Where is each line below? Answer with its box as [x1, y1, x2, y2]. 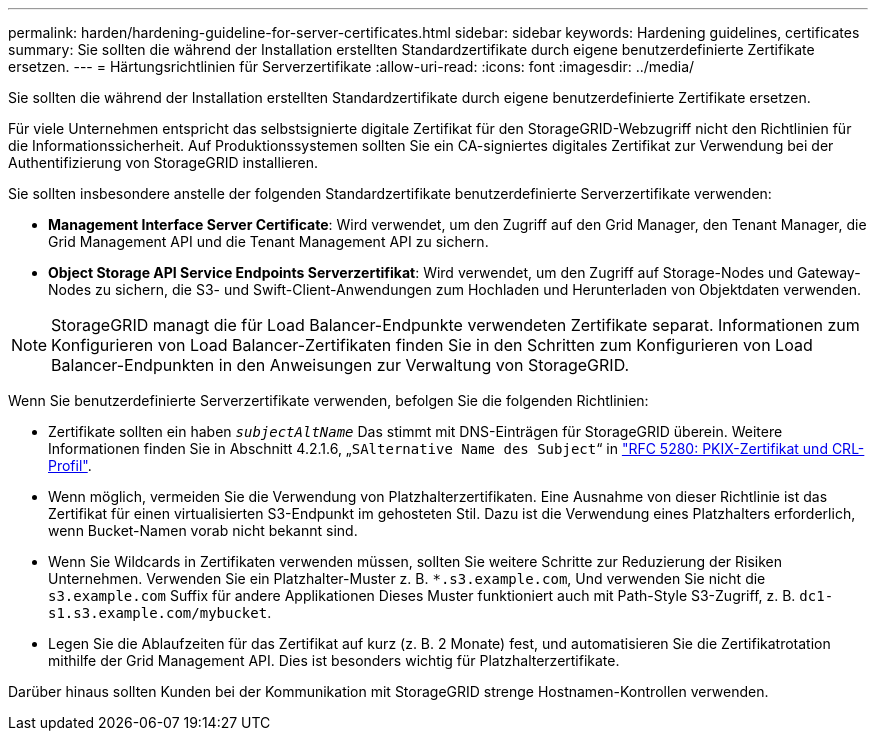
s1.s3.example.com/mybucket [48, 605, 268, 621]
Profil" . [48, 457, 92, 474]
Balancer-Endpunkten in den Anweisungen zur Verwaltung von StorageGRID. [51, 355, 630, 375]
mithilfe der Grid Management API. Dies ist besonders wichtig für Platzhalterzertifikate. [48, 652, 620, 669]
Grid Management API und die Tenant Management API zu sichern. [48, 233, 489, 250]
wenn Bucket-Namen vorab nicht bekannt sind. [48, 522, 358, 539]
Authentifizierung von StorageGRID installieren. [8, 154, 318, 171]
